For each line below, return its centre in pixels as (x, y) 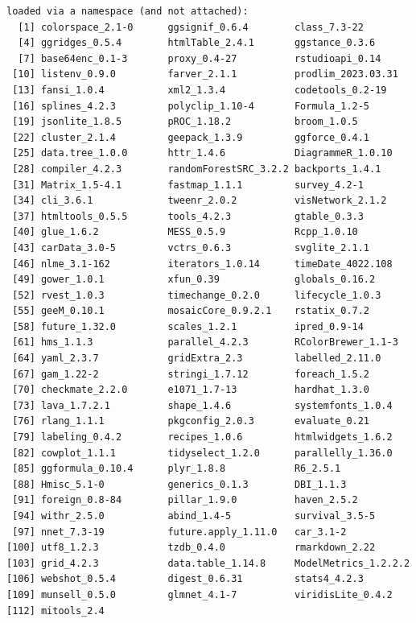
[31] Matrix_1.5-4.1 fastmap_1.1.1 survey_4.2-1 (188, 185)
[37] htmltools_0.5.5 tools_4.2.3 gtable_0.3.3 (188, 216)
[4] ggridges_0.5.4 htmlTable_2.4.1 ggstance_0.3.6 (197, 43)
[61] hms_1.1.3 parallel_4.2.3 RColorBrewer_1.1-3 (205, 342)
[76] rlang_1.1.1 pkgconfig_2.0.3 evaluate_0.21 (191, 421)
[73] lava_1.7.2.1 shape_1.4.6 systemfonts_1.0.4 (202, 405)
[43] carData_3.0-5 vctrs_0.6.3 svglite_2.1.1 (191, 248)
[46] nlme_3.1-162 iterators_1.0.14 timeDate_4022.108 (202, 264)
